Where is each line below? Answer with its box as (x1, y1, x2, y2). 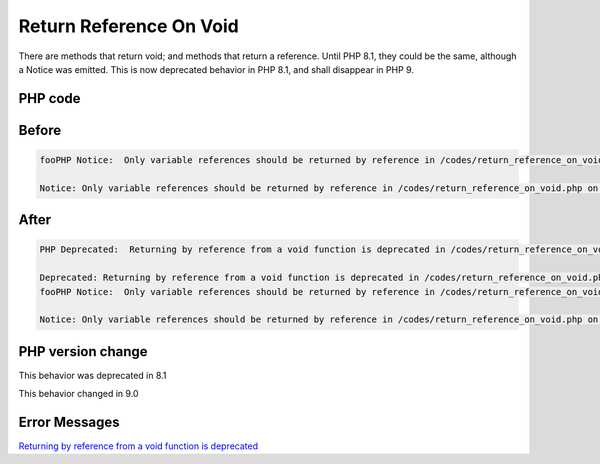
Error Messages (18, 413, 120, 430)
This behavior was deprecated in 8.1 (18, 369, 167, 381)
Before (18, 121, 62, 139)
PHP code (18, 90, 81, 107)
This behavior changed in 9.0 (18, 388, 139, 400)
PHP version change (18, 343, 149, 360)
